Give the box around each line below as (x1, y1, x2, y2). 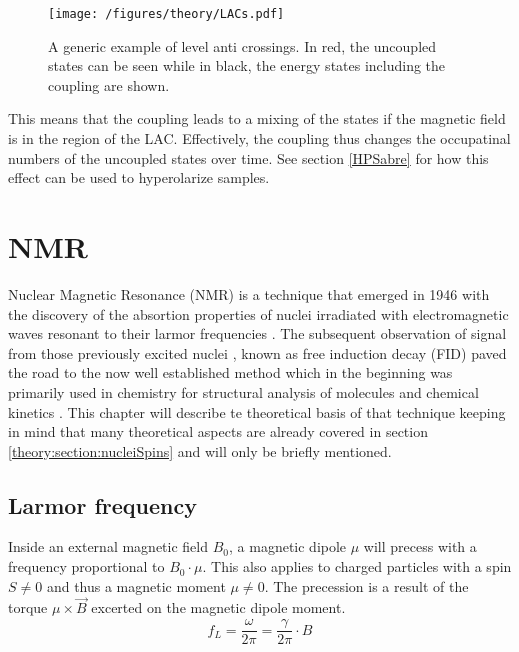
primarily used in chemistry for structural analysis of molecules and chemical (8, 381, 479, 402)
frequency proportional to (8, 556, 165, 577)
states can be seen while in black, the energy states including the (48, 55, 446, 76)
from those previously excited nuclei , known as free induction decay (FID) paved (8, 342, 507, 363)
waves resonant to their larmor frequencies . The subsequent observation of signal (8, 323, 507, 344)
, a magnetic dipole (229, 536, 347, 557)
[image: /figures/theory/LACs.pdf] (48, 7, 285, 21)
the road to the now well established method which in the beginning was (8, 362, 453, 383)
